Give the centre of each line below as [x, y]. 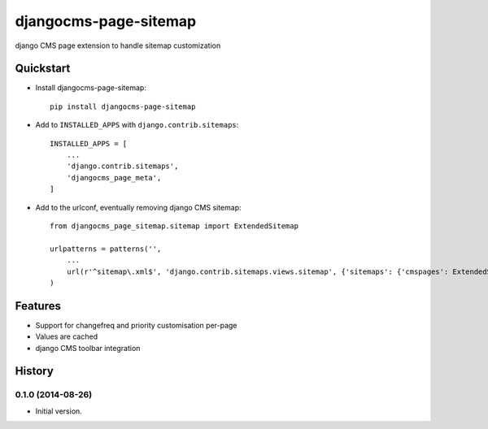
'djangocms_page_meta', [114, 178]
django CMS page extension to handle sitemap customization [118, 45]
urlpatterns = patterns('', [106, 249]
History [35, 371]
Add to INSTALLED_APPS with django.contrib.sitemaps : [137, 125]
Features [38, 306]
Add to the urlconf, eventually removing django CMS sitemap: [138, 207]
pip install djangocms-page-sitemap [123, 106]
